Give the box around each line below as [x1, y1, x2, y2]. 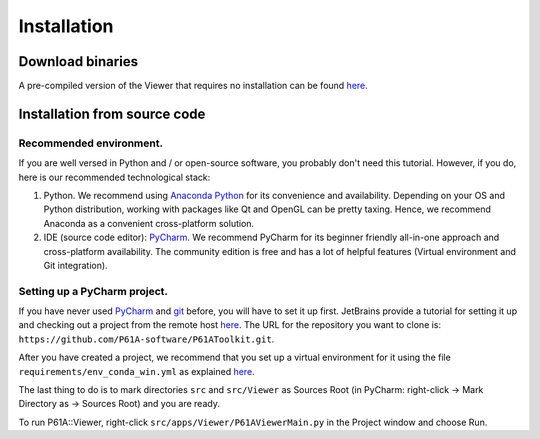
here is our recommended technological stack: [18, 171, 211, 183]
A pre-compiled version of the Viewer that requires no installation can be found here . [18, 80, 369, 92]
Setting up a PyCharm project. [18, 284, 169, 298]
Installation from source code [18, 105, 206, 122]
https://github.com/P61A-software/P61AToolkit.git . [18, 333, 275, 345]
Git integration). [43, 259, 109, 271]
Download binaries [18, 53, 139, 70]
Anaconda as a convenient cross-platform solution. [43, 217, 255, 229]
